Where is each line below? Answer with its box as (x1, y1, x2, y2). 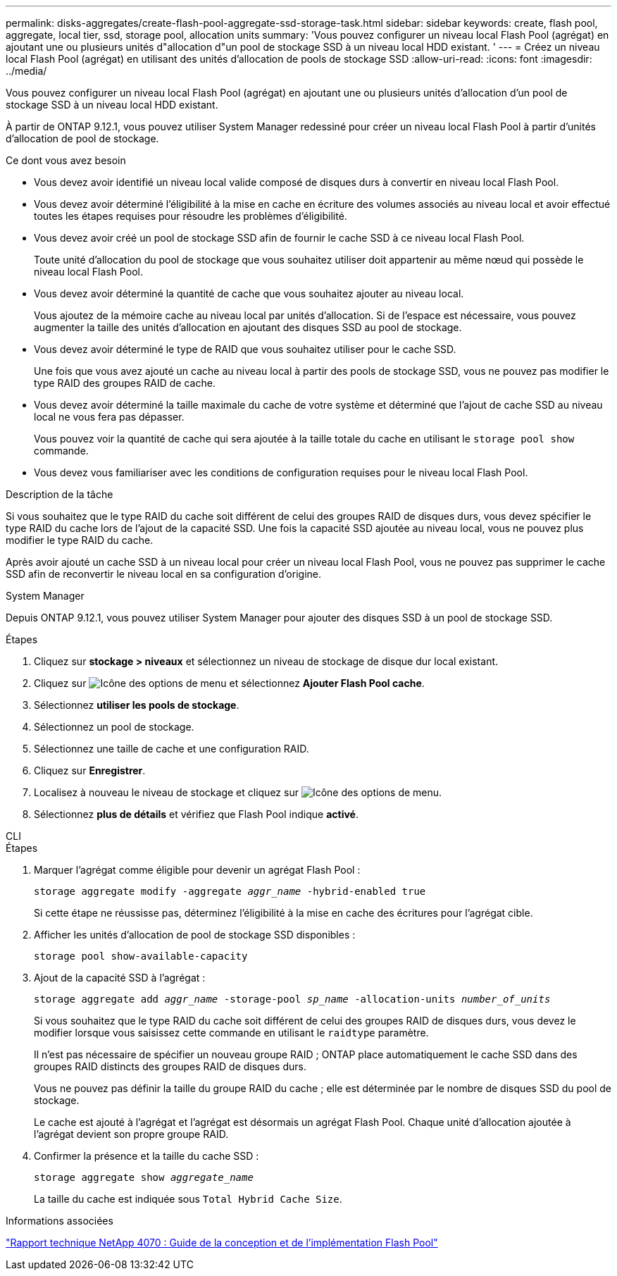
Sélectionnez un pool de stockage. (34, 721, 194, 733)
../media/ (6, 65, 47, 77)
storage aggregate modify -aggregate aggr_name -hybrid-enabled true (34, 886, 426, 897)
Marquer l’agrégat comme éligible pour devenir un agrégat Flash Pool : (34, 864, 361, 876)
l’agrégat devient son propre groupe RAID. (34, 1128, 229, 1140)
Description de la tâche (6, 488, 113, 500)
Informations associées (6, 1215, 113, 1227)
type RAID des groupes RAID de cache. (34, 377, 216, 389)
